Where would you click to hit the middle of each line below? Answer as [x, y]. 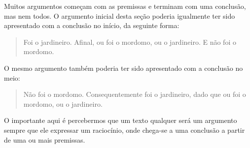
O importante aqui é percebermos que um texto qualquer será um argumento [121, 120]
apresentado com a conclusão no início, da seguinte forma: [92, 25]
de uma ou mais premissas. [45, 139]
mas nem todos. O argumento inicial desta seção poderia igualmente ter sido [120, 15]
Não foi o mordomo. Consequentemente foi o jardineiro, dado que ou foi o [135, 94]
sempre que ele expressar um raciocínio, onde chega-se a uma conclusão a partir [125, 130]
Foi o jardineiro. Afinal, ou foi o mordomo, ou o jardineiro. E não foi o [130, 42]
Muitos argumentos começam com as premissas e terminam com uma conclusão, [125, 6]
